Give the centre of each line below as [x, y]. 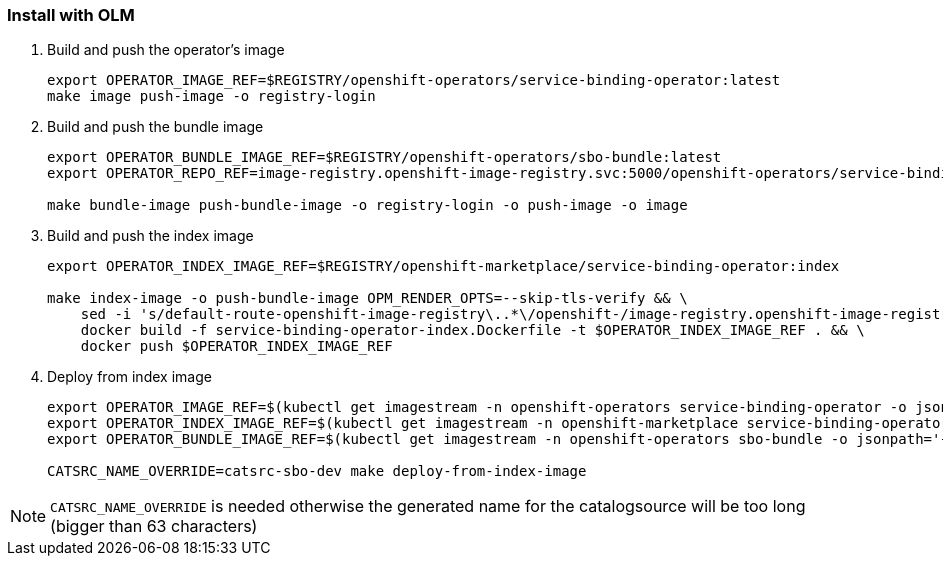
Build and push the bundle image [155, 127]
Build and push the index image [150, 236]
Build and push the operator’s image [166, 50]
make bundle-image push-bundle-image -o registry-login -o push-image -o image [367, 205]
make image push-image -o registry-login [211, 96]
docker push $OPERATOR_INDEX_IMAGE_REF [236, 346]
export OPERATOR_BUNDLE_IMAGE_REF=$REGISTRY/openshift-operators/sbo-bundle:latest [384, 157]
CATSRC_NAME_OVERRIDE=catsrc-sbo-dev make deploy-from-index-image [317, 471]
